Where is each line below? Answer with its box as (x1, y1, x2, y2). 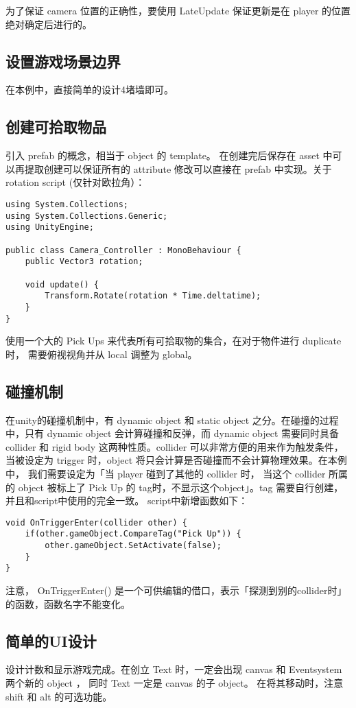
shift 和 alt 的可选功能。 (5, 689, 112, 703)
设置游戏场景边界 (5, 50, 121, 71)
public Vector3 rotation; (25, 257, 143, 267)
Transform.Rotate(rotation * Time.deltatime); (45, 291, 261, 301)
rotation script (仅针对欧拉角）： (5, 175, 145, 189)
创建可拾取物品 (5, 116, 106, 137)
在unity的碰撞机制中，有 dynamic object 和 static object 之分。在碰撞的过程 (5, 412, 339, 427)
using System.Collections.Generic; (5, 211, 168, 221)
